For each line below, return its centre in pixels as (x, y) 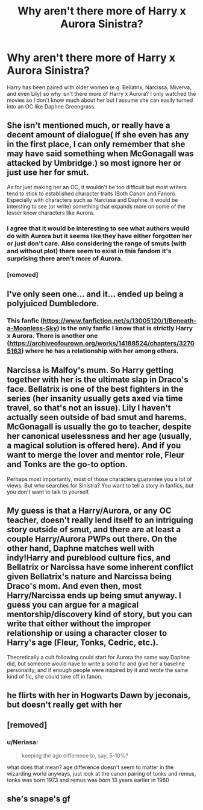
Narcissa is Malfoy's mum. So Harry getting (90, 370)
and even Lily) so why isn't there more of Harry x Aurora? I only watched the (101, 93)
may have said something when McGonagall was (101, 154)
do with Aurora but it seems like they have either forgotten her (99, 236)
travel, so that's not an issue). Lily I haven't (89, 408)
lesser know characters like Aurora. (51, 213)
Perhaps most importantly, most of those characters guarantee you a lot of (99, 479)
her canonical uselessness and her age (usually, (99, 436)
